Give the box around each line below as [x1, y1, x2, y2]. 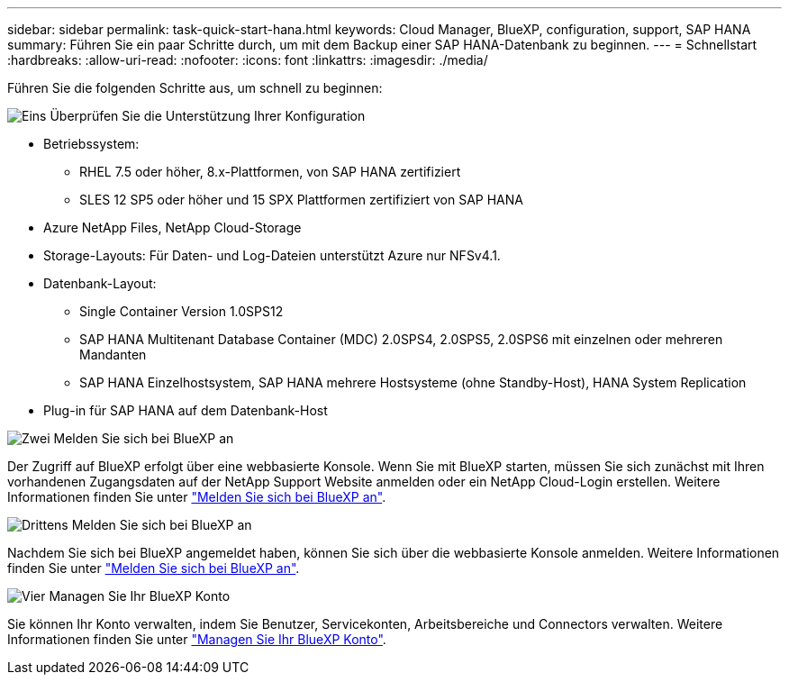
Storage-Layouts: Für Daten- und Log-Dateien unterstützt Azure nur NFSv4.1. [43, 248, 501, 263]
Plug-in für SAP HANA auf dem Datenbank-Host [43, 403, 328, 418]
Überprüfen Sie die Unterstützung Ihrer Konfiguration [50, 108, 366, 123]
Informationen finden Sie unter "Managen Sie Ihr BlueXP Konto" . [7, 632, 386, 647]
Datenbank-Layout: [43, 276, 157, 291]
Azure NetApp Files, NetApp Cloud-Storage [43, 220, 302, 235]
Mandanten [79, 347, 147, 362]
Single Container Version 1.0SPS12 [79, 304, 284, 319]
